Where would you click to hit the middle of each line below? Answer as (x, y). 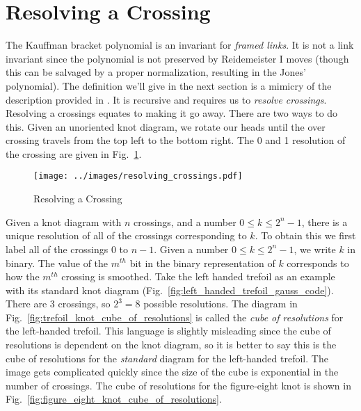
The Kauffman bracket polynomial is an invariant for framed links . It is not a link (180, 45)
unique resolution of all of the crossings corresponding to (126, 235)
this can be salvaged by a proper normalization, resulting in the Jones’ (156, 72)
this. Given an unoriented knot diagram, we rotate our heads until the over (166, 126)
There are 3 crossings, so (58, 304)
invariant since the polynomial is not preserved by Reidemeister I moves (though (177, 58)
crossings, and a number (185, 221)
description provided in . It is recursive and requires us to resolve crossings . (166, 99)
